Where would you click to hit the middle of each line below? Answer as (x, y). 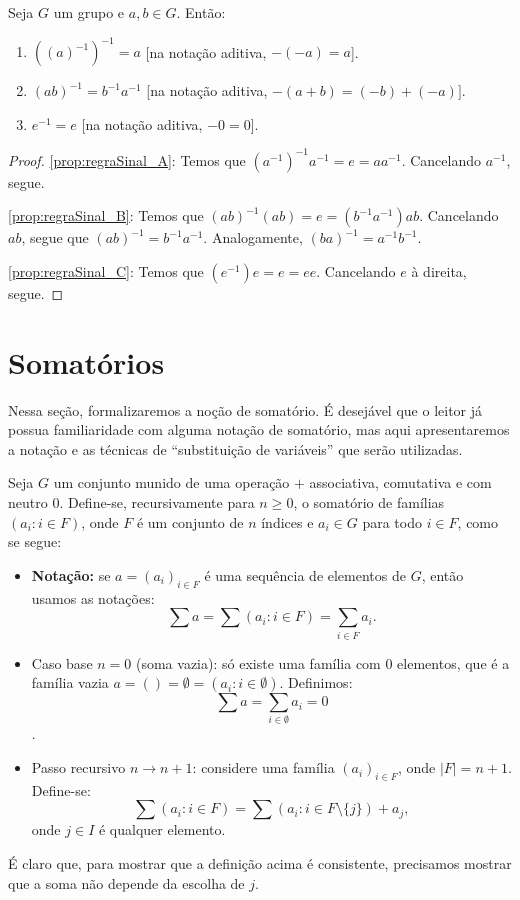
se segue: (35, 541)
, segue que (55, 237)
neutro (28, 502)
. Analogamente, (253, 237)
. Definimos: (316, 682)
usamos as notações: (93, 597)
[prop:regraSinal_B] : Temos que (106, 215)
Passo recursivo (78, 767)
